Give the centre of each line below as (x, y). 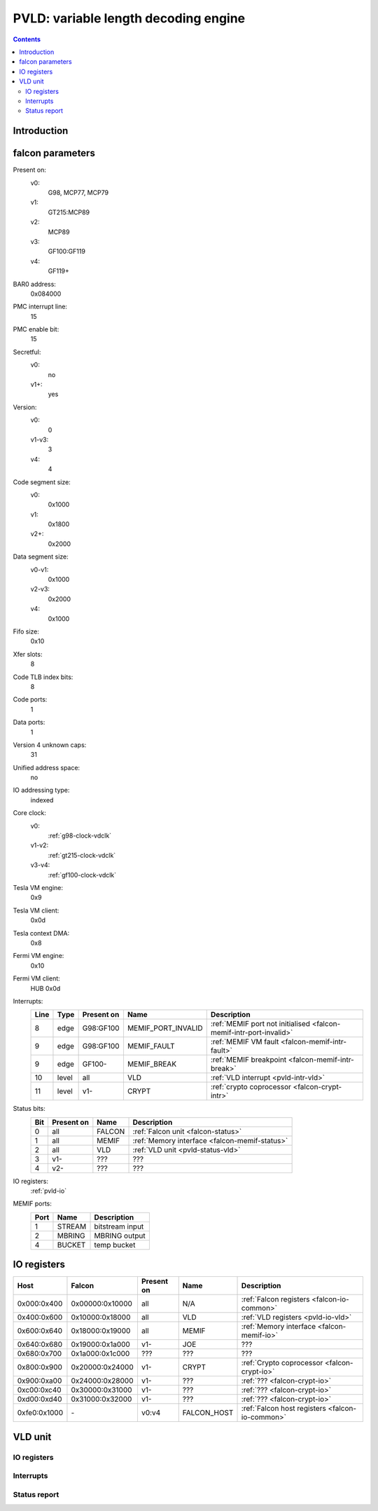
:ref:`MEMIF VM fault (245, 1042)
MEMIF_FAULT (151, 1046)
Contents (27, 39)
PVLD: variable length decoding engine (129, 18)
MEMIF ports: (32, 1204)
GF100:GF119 (66, 252)
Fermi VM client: (37, 978)
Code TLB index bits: (43, 677)
